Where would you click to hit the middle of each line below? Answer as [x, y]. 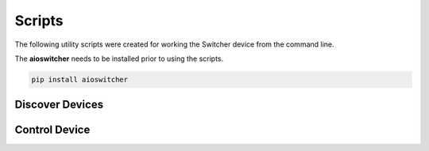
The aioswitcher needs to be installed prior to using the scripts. [119, 59]
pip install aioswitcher [80, 79]
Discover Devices [59, 105]
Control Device [52, 130]
